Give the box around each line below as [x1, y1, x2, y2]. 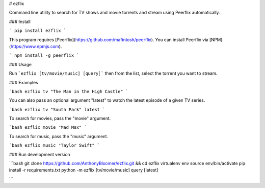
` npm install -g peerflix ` [9, 53, 79, 58]
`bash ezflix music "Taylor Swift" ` [9, 142, 100, 148]
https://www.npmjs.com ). [10, 43, 62, 49]
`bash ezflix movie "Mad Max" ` [9, 125, 87, 130]
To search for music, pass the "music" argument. [9, 133, 108, 139]
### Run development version [9, 151, 71, 157]
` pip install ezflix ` [9, 28, 66, 34]
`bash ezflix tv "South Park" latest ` [9, 107, 105, 112]
